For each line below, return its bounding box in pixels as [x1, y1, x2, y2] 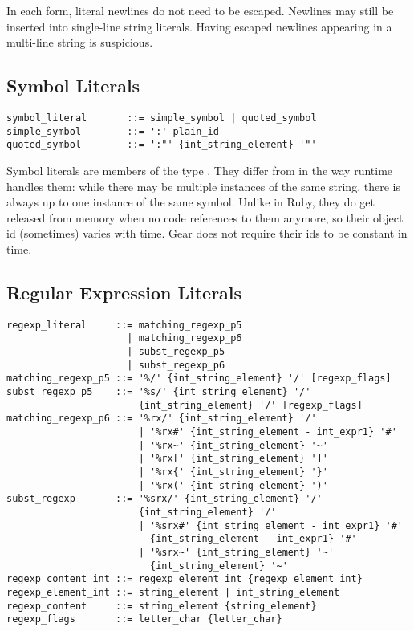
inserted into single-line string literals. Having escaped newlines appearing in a [6, 18, 392, 35]
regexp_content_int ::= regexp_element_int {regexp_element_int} [6, 573, 363, 585]
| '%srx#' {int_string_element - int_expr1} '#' [138, 519, 403, 531]
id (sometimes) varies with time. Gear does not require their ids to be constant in [6, 225, 408, 242]
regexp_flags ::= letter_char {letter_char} [6, 613, 282, 625]
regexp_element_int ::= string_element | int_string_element [6, 586, 340, 598]
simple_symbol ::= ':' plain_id [6, 125, 219, 137]
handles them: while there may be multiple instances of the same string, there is [6, 177, 400, 194]
